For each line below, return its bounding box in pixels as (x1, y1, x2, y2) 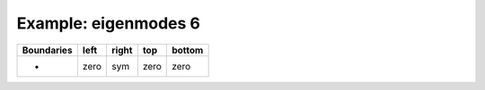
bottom (172, 44, 204, 56)
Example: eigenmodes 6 (16, 13, 201, 33)
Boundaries (22, 44, 73, 56)
